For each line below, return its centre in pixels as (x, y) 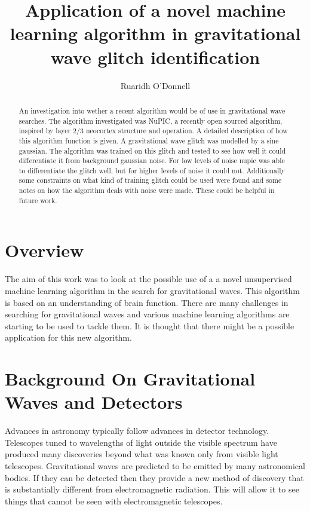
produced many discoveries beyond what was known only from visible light (142, 454)
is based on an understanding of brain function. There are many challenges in (147, 302)
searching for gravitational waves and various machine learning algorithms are (147, 314)
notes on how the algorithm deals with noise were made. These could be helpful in (147, 190)
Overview (44, 250)
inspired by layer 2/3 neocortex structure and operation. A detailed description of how (153, 131)
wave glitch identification (155, 56)
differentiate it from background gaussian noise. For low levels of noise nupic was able (152, 160)
